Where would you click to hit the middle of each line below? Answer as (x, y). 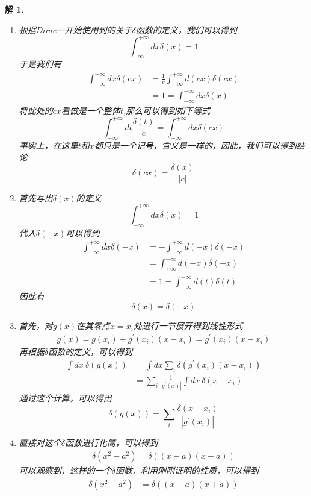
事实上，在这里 (48, 145)
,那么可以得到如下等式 (167, 110)
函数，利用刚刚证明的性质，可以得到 (187, 470)
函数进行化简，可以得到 (112, 442)
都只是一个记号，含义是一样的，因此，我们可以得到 (195, 145)
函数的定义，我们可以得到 (186, 29)
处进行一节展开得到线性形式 (188, 325)
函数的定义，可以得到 (91, 351)
